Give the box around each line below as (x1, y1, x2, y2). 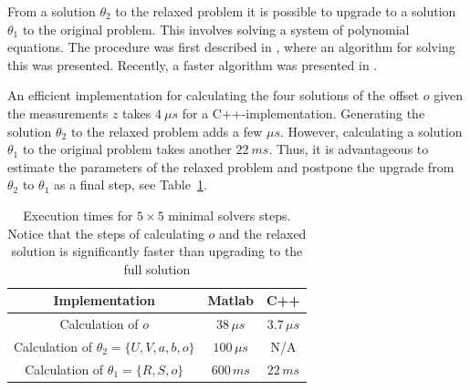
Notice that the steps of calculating (7, 223, 204, 242)
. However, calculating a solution (279, 121, 463, 140)
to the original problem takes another (22, 139, 232, 159)
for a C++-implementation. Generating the (182, 103, 425, 122)
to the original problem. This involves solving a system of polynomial (22, 19, 410, 38)
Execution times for (23, 205, 133, 224)
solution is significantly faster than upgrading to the (11, 241, 303, 261)
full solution (123, 259, 191, 278)
